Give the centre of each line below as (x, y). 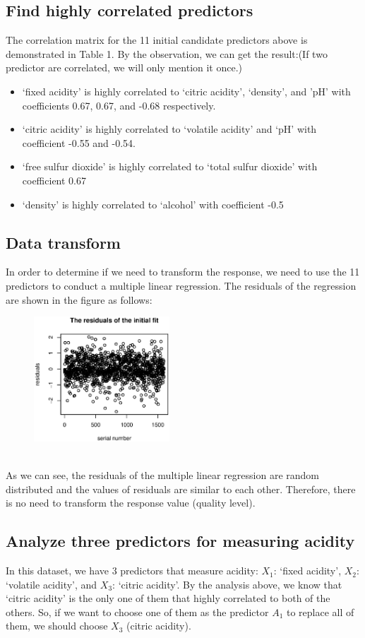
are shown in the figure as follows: (79, 299)
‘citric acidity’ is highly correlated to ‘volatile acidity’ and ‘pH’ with (169, 129)
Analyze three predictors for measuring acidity (180, 541)
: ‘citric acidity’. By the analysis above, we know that (227, 584)
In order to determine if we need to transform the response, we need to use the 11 (183, 272)
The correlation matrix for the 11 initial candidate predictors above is (157, 40)
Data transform (63, 242)
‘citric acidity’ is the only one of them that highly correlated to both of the (168, 598)
